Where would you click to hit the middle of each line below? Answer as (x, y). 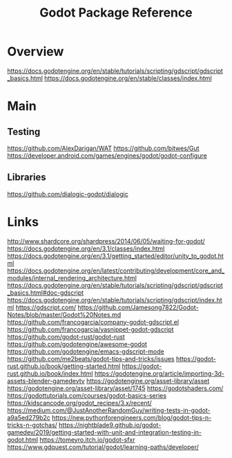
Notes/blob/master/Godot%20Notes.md (64, 314)
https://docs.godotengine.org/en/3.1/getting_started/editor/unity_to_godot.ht (116, 256)
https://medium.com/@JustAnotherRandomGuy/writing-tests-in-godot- (109, 410)
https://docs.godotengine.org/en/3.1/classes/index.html (86, 248)
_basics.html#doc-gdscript (46, 293)
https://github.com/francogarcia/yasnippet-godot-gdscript (90, 329)
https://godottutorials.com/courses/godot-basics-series (87, 395)
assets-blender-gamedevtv (46, 381)
